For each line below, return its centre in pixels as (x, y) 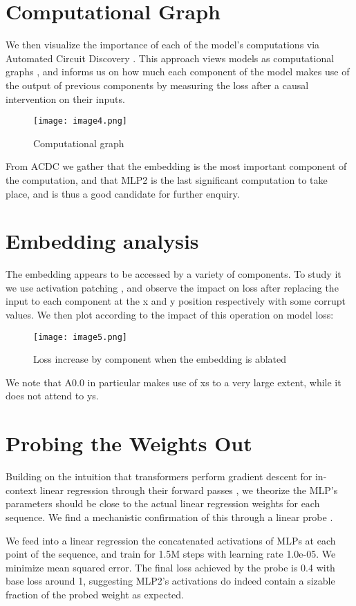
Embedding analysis (102, 241)
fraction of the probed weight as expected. (95, 594)
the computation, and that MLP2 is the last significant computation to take (167, 179)
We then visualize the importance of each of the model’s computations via (163, 45)
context (21, 490)
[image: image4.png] (81, 121)
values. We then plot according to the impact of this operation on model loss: (170, 315)
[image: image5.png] (81, 337)
